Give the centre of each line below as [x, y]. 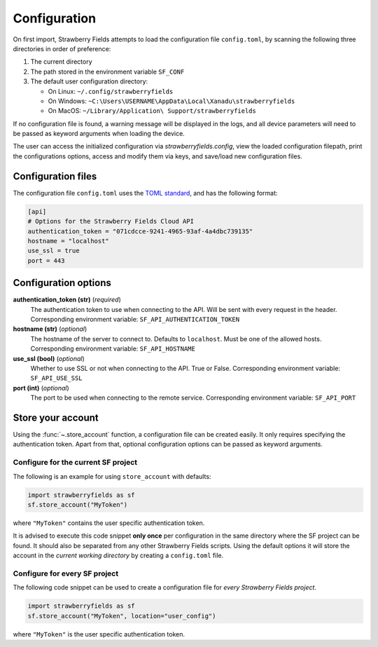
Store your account [56, 417]
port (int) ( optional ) [41, 388]
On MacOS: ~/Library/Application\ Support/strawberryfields [152, 111]
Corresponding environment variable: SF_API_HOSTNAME [113, 349]
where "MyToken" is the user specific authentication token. [99, 634]
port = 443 [46, 260]
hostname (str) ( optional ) [50, 329]
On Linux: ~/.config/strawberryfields [111, 91]
